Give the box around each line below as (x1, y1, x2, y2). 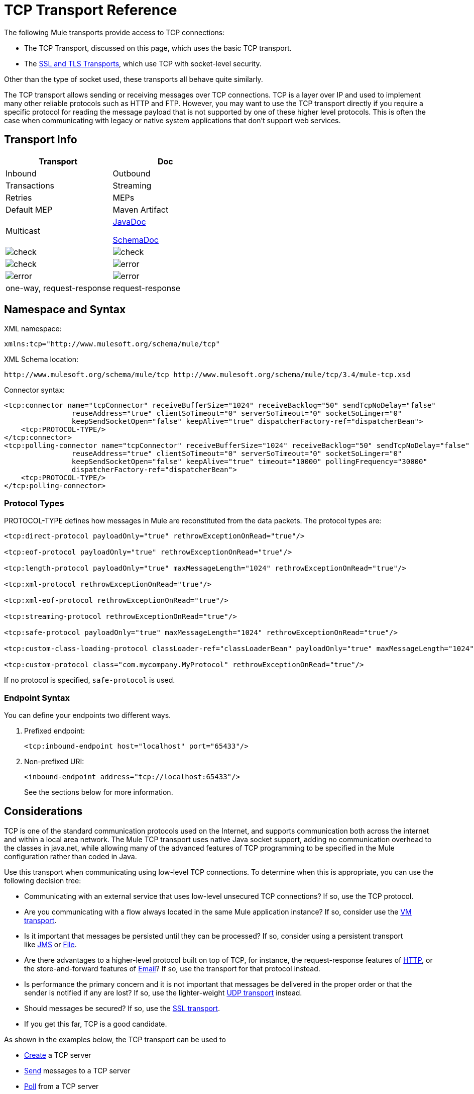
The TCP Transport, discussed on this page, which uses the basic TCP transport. (24, 43, 292, 52)
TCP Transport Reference (4, 2, 177, 19)
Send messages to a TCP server (24, 1066, 131, 1075)
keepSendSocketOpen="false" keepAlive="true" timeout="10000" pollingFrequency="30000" (71, 458, 427, 466)
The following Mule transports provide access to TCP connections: (4, 28, 225, 37)
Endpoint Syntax (4, 692, 70, 703)
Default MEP (6, 204, 53, 215)
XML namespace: (4, 324, 62, 333)
